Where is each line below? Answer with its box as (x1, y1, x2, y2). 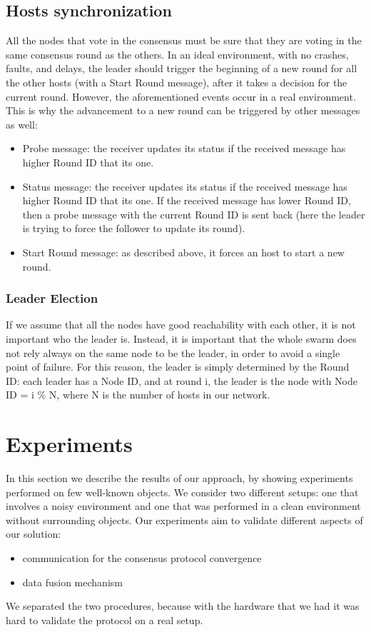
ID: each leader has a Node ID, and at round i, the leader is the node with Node (6, 373, 357, 388)
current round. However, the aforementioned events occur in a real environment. (6, 89, 356, 104)
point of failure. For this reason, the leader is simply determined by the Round (6, 359, 350, 374)
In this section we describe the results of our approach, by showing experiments (6, 471, 353, 486)
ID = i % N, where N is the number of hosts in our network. (6, 387, 270, 402)
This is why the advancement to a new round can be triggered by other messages (6, 103, 360, 118)
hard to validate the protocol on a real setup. (6, 612, 203, 627)
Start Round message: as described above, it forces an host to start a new (22, 244, 345, 259)
